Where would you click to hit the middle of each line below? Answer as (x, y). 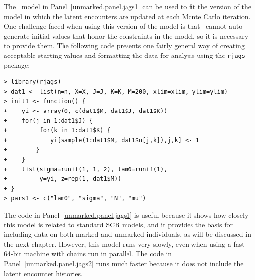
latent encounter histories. (43, 273)
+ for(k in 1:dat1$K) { (57, 131)
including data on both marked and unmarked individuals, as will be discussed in (127, 234)
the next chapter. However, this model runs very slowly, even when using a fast (124, 244)
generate (17, 35)
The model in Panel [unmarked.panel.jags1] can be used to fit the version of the (127, 6)
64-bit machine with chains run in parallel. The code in (88, 253)
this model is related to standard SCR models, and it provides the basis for (118, 224)
